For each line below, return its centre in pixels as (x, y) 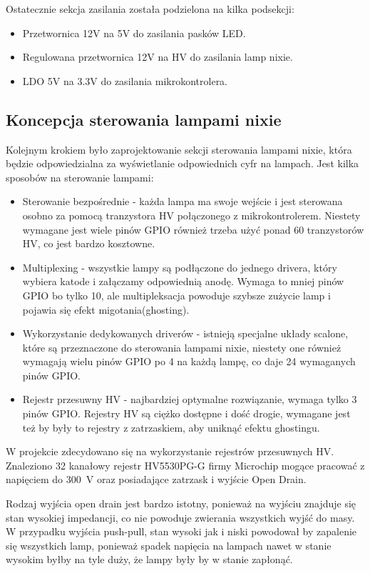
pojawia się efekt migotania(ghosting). (106, 309)
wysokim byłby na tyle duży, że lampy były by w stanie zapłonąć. (149, 559)
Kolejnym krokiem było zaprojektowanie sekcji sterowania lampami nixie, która (179, 149)
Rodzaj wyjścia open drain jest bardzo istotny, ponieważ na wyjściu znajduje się (181, 503)
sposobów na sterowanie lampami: (80, 177)
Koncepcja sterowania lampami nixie (144, 119)
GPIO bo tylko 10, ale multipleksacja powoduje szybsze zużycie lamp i (176, 295)
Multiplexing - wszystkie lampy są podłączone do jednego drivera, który (180, 267)
